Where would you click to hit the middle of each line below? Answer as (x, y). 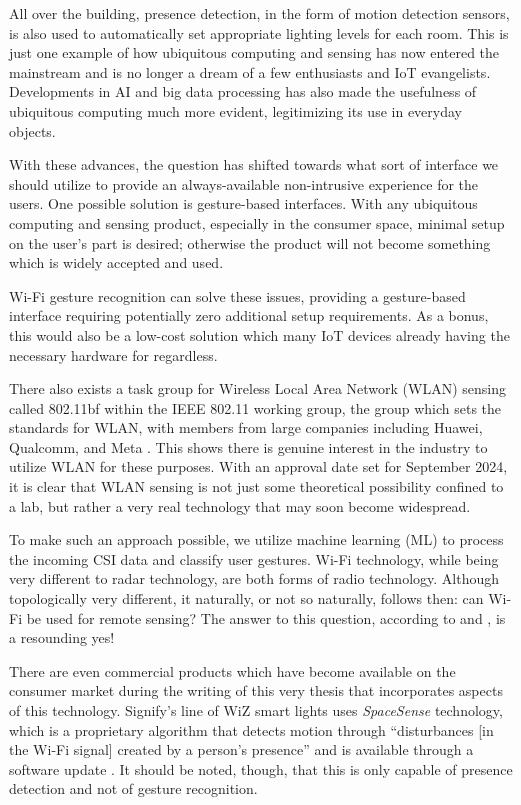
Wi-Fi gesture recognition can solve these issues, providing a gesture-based (237, 295)
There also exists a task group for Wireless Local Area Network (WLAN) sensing (258, 388)
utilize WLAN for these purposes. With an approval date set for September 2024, (258, 466)
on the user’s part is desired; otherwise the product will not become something (250, 242)
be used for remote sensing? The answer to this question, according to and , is (266, 617)
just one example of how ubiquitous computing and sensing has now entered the (254, 52)
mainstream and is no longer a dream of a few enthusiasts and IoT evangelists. (250, 71)
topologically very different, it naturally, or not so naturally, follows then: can (246, 598)
